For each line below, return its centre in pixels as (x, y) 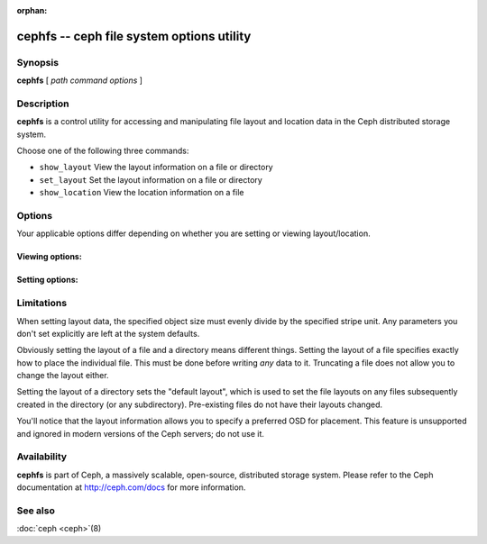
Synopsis (37, 62)
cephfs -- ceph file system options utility (134, 36)
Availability (42, 457)
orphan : (32, 10)
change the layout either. (63, 376)
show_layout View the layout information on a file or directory (156, 168)
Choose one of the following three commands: (103, 151)
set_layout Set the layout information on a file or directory (151, 179)
